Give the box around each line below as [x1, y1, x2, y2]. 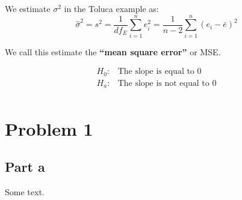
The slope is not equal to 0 [117, 79, 217, 88]
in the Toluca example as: [64, 2, 159, 14]
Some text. [5, 185, 45, 198]
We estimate [5, 2, 51, 14]
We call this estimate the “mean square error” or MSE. [5, 45, 221, 58]
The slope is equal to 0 [117, 67, 202, 76]
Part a [5, 157, 45, 176]
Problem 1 [5, 116, 93, 141]
